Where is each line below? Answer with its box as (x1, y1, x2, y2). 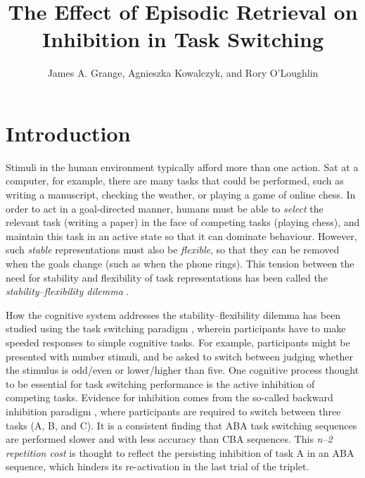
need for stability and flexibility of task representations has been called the (6, 270, 328, 284)
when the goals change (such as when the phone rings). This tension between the (6, 256, 354, 270)
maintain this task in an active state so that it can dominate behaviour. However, (6, 228, 357, 243)
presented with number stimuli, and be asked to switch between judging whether (6, 348, 353, 363)
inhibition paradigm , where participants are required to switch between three (6, 403, 341, 418)
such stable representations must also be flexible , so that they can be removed (6, 242, 340, 257)
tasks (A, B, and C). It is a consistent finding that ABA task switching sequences (6, 417, 357, 432)
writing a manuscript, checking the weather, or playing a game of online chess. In (6, 187, 356, 202)
